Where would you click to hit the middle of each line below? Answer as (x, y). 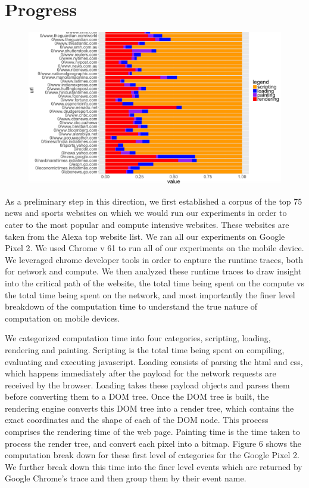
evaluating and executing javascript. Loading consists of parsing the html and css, (154, 361)
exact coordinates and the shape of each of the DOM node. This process (137, 420)
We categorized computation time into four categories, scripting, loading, (138, 338)
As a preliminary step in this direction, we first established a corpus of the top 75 (154, 201)
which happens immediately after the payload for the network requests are (141, 373)
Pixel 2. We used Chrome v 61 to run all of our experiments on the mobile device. (154, 248)
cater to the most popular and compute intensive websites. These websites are (147, 224)
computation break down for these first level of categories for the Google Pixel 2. (152, 455)
